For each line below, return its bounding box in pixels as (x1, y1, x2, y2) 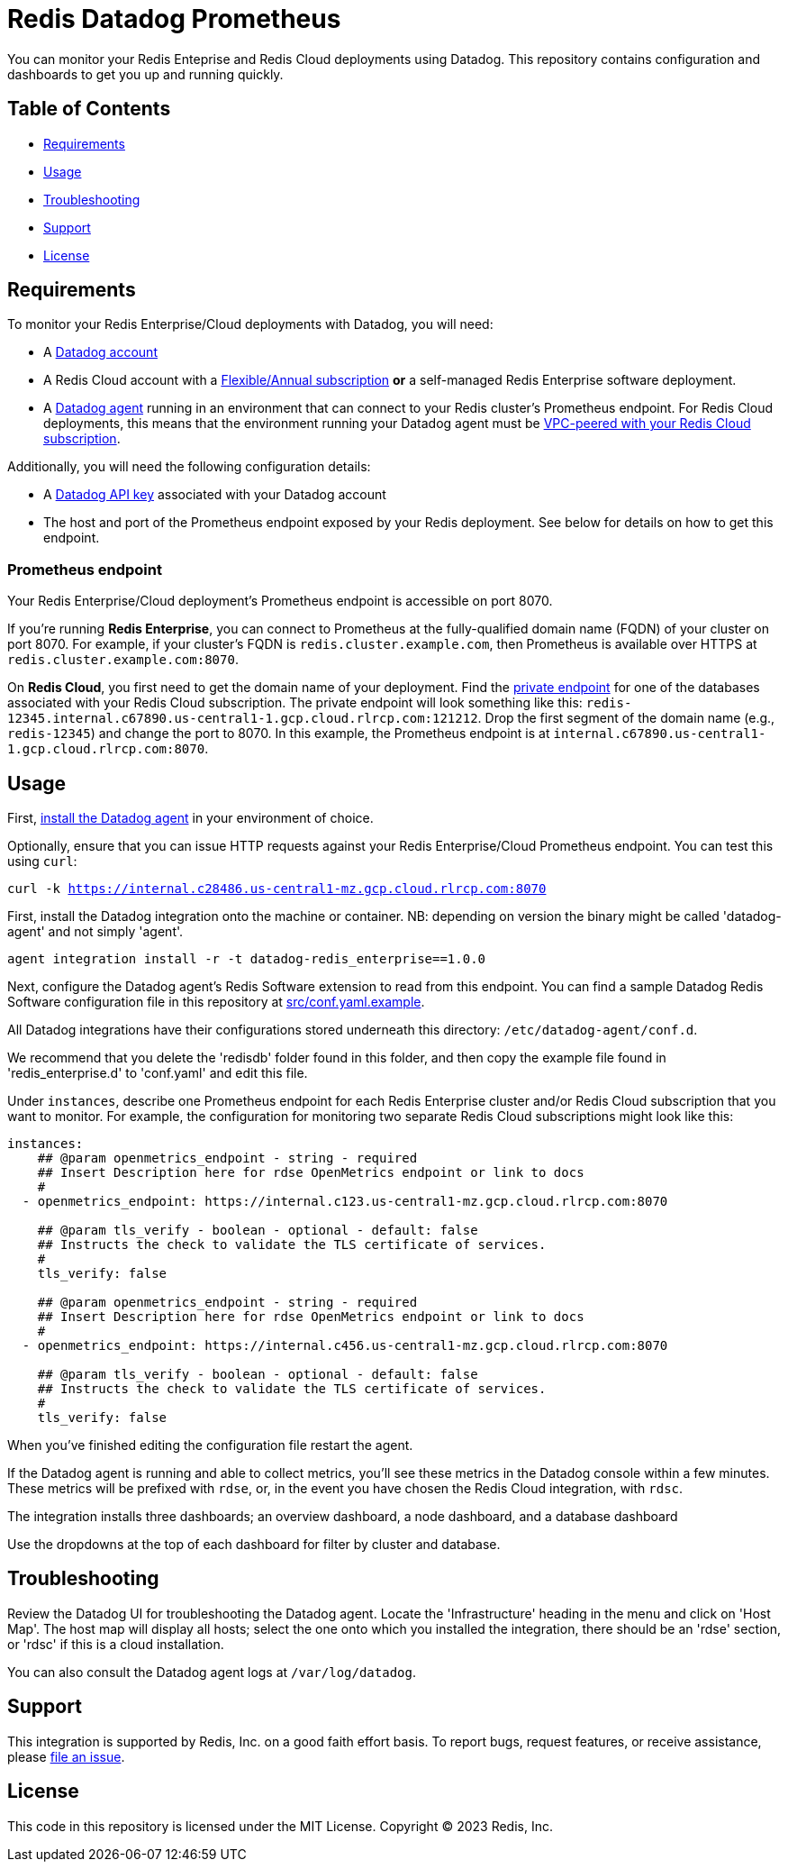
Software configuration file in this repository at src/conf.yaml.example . (7, 994, 425, 1010)
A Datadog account (43, 344, 158, 360)
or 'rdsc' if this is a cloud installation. (7, 1636, 224, 1652)
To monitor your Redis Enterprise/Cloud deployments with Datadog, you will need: (7, 316, 494, 333)
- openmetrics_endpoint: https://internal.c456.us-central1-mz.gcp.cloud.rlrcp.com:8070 (22, 1338, 668, 1354)
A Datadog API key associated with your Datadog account (43, 487, 386, 503)
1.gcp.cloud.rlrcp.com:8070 (7, 742, 205, 757)
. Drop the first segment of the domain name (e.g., (477, 710, 775, 726)
